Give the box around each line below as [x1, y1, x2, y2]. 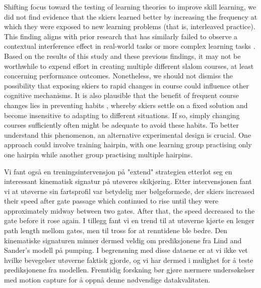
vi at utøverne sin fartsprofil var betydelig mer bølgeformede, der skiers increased [4, 185, 254, 196]
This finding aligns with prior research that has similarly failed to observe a [4, 31, 238, 41]
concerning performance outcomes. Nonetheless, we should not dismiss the [4, 70, 233, 81]
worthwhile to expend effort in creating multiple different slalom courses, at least [4, 60, 254, 71]
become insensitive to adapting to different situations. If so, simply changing [4, 110, 240, 120]
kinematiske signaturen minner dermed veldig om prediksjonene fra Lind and [4, 235, 242, 245]
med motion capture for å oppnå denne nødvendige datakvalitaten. [4, 274, 211, 285]
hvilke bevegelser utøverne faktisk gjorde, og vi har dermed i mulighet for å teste [4, 254, 253, 265]
